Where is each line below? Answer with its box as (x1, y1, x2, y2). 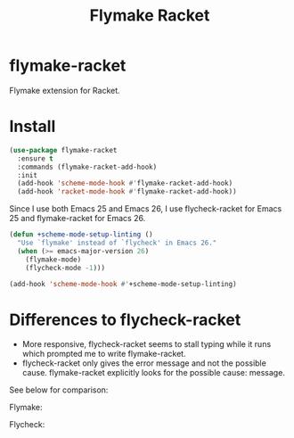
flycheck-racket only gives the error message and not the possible (21, 358, 267, 368)
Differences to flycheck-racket (9, 310, 241, 330)
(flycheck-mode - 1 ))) (25, 263, 105, 272)
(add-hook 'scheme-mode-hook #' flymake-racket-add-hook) (17, 179, 233, 188)
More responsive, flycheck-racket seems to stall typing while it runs (21, 339, 272, 350)
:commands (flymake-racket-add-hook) (17, 162, 158, 171)
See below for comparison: (9, 384, 109, 395)
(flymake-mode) (25, 255, 82, 264)
